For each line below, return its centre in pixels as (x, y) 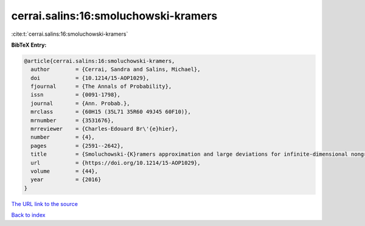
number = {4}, (63, 137)
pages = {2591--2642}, (77, 146)
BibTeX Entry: (29, 45)
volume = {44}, (64, 171)
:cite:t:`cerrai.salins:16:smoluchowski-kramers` (70, 34)
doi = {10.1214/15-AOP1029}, (90, 78)
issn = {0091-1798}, (76, 95)
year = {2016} (66, 180)
